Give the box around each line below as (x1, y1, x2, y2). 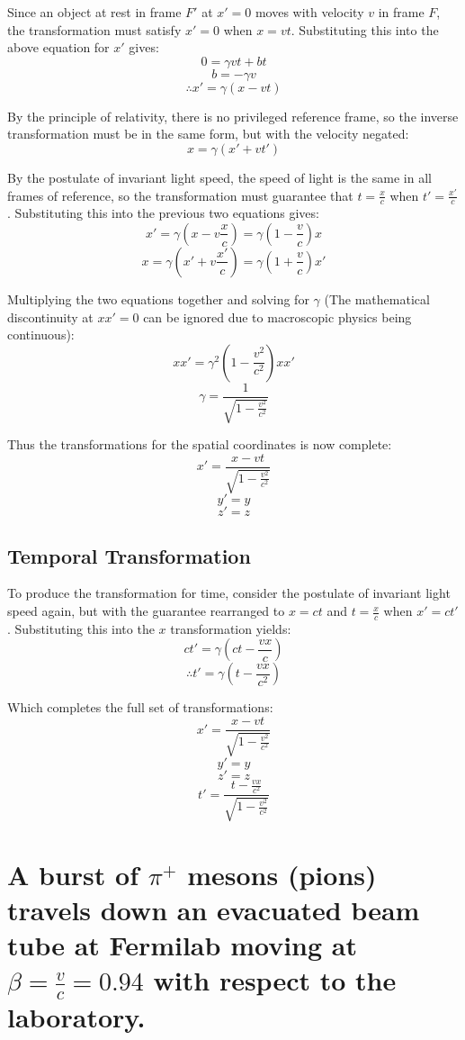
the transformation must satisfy (7, 20, 182, 39)
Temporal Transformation (7, 541, 251, 569)
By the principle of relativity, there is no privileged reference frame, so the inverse (7, 106, 459, 125)
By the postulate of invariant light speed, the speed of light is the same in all (7, 167, 432, 186)
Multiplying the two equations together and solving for (7, 289, 309, 308)
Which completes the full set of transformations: (7, 698, 273, 717)
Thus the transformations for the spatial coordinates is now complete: (7, 435, 392, 454)
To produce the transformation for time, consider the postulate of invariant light (7, 583, 451, 602)
